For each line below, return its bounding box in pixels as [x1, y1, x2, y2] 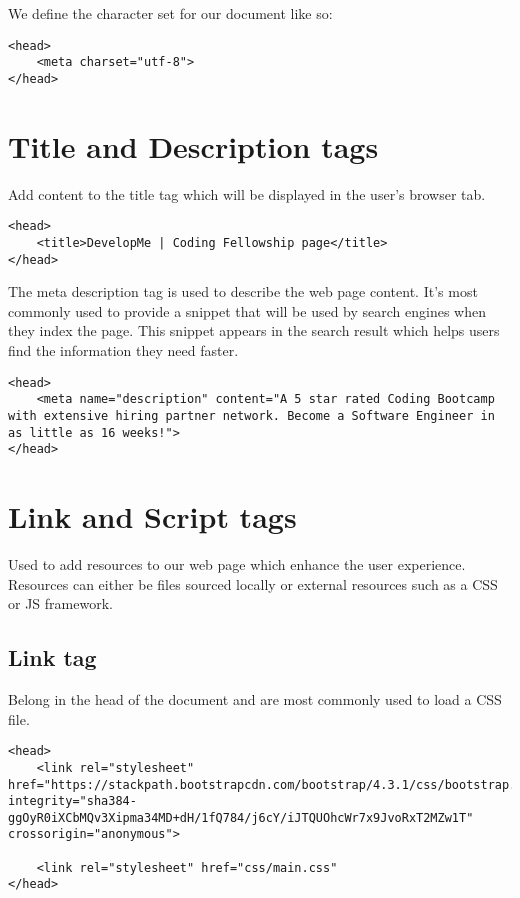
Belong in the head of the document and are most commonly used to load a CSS [8, 689, 502, 710]
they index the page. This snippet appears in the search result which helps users [8, 320, 500, 341]
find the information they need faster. [8, 340, 239, 361]
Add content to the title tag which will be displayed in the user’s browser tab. [8, 183, 486, 204]
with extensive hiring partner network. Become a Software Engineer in [8, 408, 495, 423]
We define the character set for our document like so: [8, 3, 333, 23]
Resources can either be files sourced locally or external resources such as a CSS [8, 573, 498, 594]
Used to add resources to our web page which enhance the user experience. [8, 554, 466, 575]
